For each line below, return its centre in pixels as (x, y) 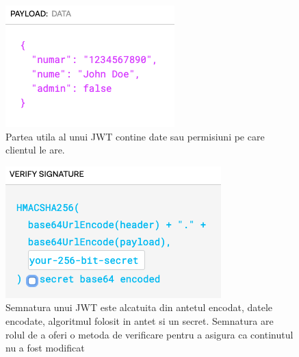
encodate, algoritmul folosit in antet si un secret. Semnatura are (140, 320)
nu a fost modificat (45, 348)
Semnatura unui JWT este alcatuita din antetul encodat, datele (139, 307)
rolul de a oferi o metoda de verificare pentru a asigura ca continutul (149, 334)
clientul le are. (35, 150)
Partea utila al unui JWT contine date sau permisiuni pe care (135, 136)
